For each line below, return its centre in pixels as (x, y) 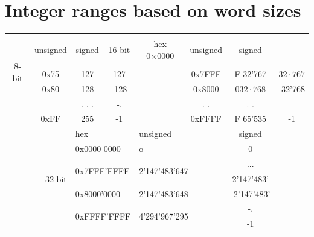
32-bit (56, 178)
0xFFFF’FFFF (103, 216)
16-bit (119, 49)
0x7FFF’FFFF (102, 171)
